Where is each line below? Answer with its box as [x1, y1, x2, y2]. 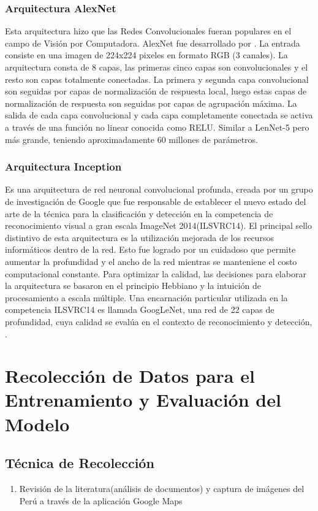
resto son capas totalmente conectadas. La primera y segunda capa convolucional [5, 72, 309, 85]
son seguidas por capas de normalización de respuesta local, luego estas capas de [5, 85, 307, 98]
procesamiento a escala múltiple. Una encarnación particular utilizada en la [5, 291, 288, 304]
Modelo [5, 411, 70, 436]
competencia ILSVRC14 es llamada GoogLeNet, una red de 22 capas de [5, 303, 274, 316]
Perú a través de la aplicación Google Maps [19, 494, 183, 507]
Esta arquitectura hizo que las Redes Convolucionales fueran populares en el [5, 25, 292, 37]
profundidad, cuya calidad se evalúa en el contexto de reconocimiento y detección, [5, 315, 312, 328]
